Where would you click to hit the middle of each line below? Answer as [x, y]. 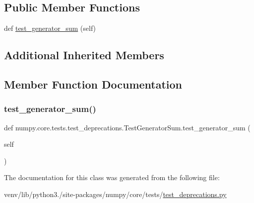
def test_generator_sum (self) [50, 28]
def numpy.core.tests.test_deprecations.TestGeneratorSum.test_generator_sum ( [127, 127]
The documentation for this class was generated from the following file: [112, 177]
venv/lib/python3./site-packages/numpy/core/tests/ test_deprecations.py [115, 194]
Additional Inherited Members [84, 55]
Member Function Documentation [93, 84]
